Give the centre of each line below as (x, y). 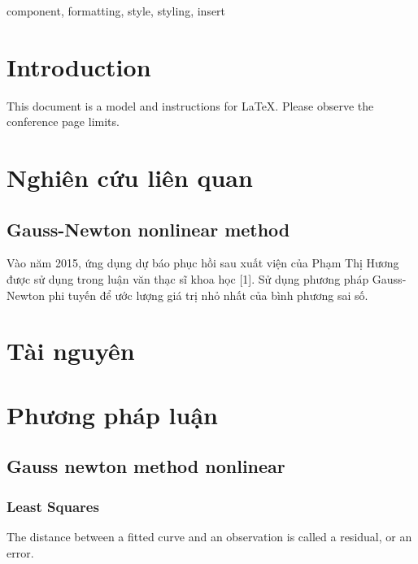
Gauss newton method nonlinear (146, 466)
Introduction (79, 66)
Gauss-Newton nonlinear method (148, 229)
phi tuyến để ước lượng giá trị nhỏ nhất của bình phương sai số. (208, 295)
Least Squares (53, 506)
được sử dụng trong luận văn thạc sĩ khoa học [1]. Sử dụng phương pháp (188, 279)
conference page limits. (63, 121)
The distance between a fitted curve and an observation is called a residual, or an (209, 537)
